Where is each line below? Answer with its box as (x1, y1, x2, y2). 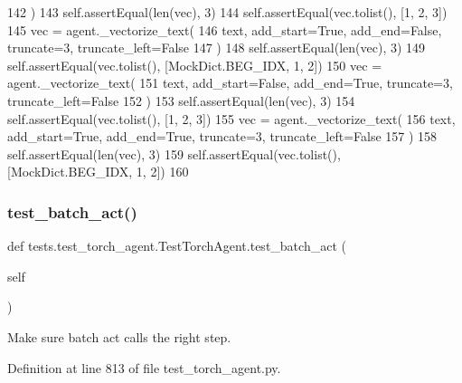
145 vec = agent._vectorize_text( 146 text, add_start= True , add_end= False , (7, 20, 442, 39)
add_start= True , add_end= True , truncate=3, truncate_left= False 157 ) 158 (7, 127, 438, 146)
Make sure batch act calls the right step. (7, 327, 231, 346)
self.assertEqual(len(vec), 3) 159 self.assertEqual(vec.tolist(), (7, 144, 341, 163)
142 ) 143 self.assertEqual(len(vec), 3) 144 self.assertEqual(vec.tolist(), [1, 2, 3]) (7, 3, 448, 21)
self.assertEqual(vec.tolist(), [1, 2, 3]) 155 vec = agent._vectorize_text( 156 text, (7, 109, 456, 128)
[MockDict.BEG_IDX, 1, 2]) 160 (7, 162, 189, 181)
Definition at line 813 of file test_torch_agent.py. (7, 358, 281, 377)
